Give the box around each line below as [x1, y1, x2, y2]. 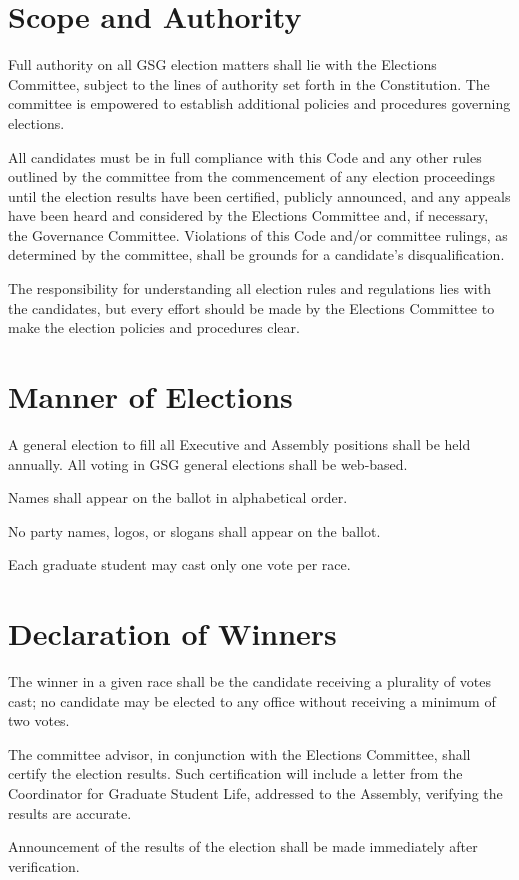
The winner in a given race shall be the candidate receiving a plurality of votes [8, 671, 491, 692]
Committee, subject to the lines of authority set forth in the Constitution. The [8, 73, 490, 94]
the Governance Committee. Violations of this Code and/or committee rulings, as [8, 224, 508, 245]
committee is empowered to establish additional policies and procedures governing [8, 93, 511, 114]
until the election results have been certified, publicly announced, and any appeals [8, 185, 511, 206]
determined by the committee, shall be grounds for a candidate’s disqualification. [8, 244, 505, 265]
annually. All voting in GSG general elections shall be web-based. [8, 453, 408, 474]
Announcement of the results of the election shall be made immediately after [8, 836, 478, 857]
